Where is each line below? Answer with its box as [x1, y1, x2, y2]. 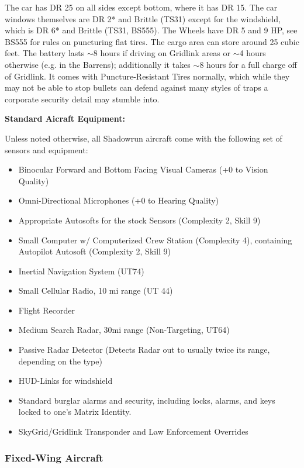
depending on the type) [18, 355, 102, 367]
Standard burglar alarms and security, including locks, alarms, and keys [18, 394, 275, 406]
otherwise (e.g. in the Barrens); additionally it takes [5, 58, 191, 70]
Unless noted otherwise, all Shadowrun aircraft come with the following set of [5, 132, 282, 144]
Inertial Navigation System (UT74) [18, 264, 144, 277]
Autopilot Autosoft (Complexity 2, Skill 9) [18, 245, 171, 257]
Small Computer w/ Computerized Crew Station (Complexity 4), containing [18, 233, 292, 246]
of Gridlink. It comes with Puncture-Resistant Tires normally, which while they [5, 70, 290, 82]
